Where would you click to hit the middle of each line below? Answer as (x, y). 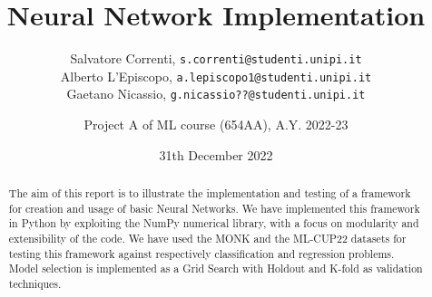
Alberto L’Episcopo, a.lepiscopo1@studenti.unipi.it (216, 76)
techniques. (35, 284)
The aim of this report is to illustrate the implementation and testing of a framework (210, 193)
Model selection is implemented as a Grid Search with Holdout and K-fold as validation (216, 268)
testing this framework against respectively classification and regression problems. (201, 253)
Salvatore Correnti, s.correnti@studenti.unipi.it (216, 58)
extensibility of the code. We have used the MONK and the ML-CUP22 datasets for (207, 239)
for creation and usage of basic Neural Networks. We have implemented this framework (214, 208)
